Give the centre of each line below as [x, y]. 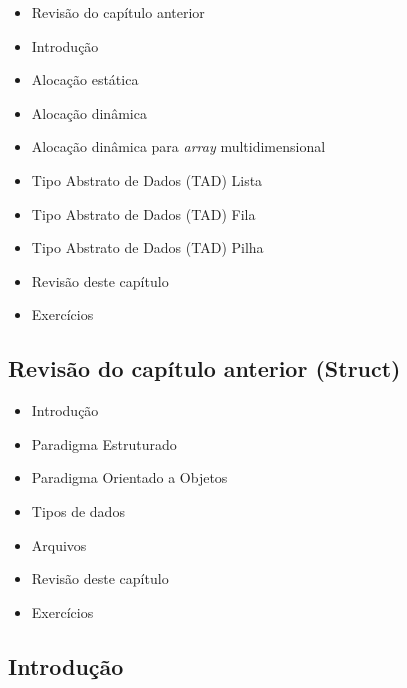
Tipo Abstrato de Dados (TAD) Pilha [147, 247]
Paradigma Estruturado [104, 443]
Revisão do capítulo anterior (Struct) [204, 368]
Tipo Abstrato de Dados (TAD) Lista [147, 179]
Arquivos [59, 544]
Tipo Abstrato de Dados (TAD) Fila [143, 213]
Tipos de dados [78, 510]
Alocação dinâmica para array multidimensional [178, 146]
